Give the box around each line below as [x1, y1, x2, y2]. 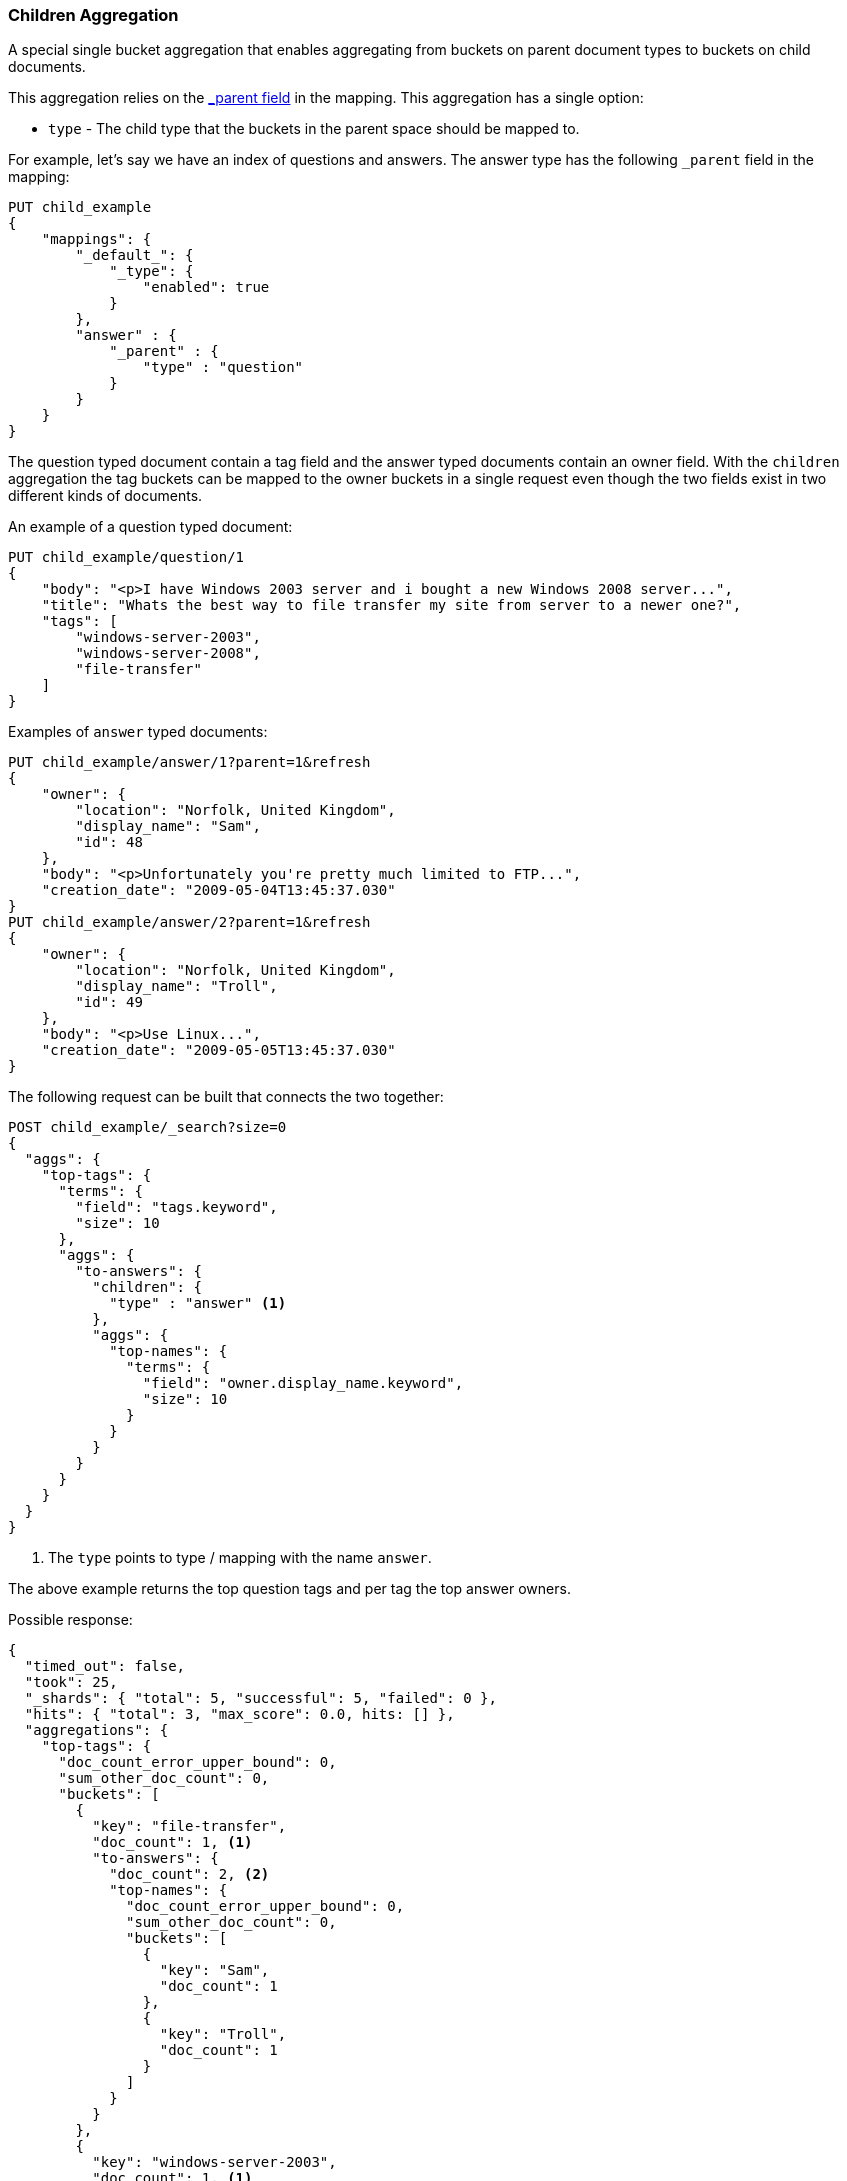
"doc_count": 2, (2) [109, 1866, 270, 1883]
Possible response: [8, 1611, 133, 1629]
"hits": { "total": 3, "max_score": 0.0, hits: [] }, [24, 1706, 455, 1723]
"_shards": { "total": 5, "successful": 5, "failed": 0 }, [24, 1690, 497, 1707]
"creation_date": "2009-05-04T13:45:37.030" [41, 882, 396, 899]
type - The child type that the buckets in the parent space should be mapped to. [48, 120, 580, 138]
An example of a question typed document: [8, 518, 293, 536]
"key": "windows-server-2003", [92, 2154, 337, 2171]
